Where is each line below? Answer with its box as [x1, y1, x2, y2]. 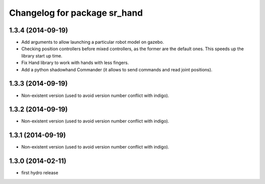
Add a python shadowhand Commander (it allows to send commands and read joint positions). [21, 66, 213, 72]
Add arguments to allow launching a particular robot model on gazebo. [21, 39, 164, 45]
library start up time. [21, 53, 62, 59]
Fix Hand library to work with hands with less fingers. [21, 60, 129, 66]
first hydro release [21, 170, 58, 176]
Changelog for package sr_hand [9, 7, 143, 18]
